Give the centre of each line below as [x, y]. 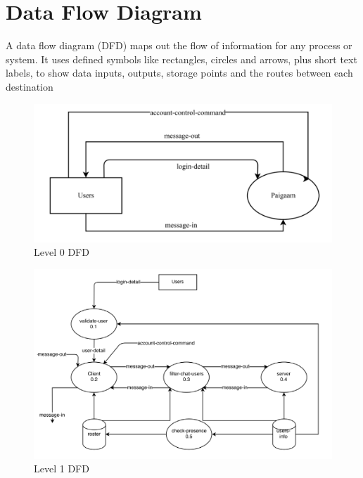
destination [30, 86]
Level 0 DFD [62, 252]
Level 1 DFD [62, 469]
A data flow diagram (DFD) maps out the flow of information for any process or [179, 45]
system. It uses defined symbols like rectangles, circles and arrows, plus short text [181, 59]
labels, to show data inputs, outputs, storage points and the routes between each [179, 73]
